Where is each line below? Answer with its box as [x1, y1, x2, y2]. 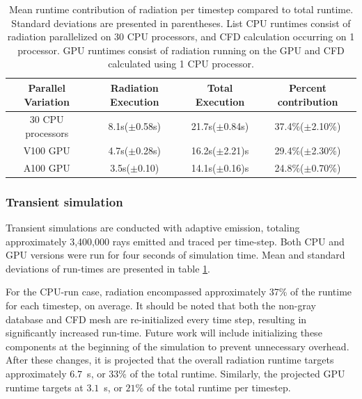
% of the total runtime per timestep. [135, 380, 291, 394]
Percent [289, 80, 326, 95]
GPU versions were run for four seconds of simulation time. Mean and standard [6, 247, 345, 262]
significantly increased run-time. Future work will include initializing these [6, 325, 322, 340]
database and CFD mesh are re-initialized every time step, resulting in [6, 311, 307, 326]
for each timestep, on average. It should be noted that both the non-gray [6, 298, 316, 312]
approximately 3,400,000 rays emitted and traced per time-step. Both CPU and [6, 234, 345, 248]
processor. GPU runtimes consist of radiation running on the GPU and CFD [17, 42, 345, 57]
